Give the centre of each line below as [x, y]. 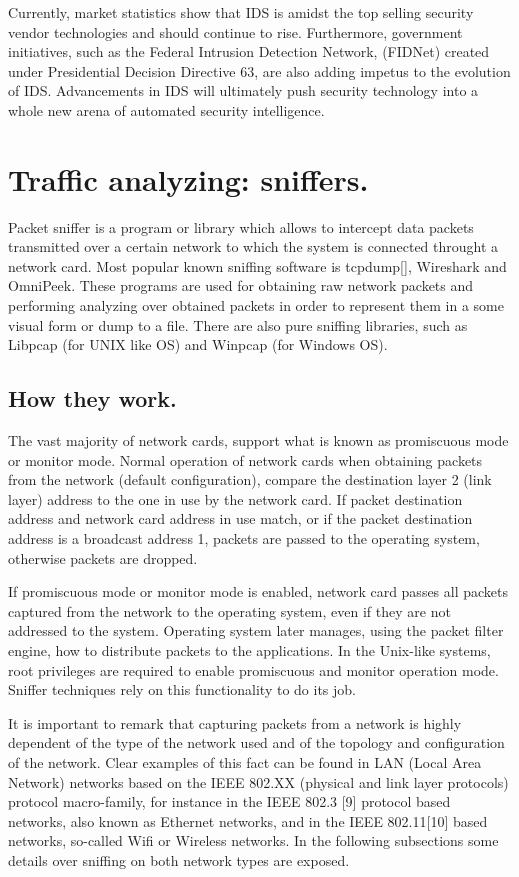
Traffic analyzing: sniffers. [188, 178]
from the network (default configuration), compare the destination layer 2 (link [250, 479]
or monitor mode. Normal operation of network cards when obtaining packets [245, 459]
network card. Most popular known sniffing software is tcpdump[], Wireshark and [257, 265]
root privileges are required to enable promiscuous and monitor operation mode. [253, 669]
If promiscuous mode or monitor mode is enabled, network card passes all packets [258, 591]
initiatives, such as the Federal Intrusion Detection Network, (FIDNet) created [249, 51]
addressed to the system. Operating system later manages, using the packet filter [256, 630]
